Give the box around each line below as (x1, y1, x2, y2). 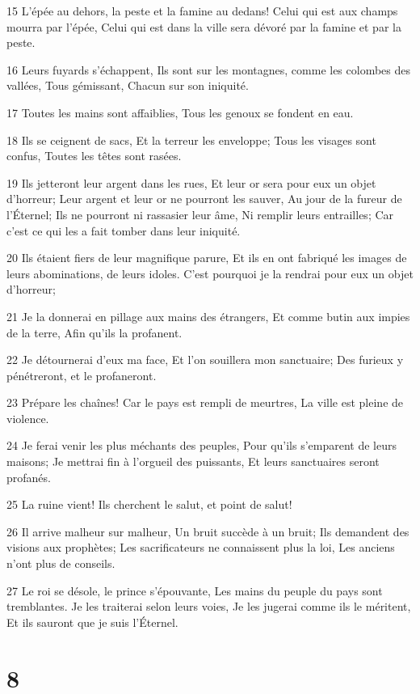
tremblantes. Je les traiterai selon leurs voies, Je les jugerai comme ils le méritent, (6, 598, 411, 615)
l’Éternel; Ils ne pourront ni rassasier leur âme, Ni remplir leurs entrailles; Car (6, 205, 394, 222)
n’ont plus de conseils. (6, 555, 115, 572)
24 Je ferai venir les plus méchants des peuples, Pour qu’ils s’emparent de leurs (6, 437, 397, 454)
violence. (6, 409, 49, 426)
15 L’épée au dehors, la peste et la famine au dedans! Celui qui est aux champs (6, 2, 398, 19)
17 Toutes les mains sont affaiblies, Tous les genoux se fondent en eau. (6, 104, 354, 121)
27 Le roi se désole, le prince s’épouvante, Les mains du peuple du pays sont (6, 582, 383, 599)
